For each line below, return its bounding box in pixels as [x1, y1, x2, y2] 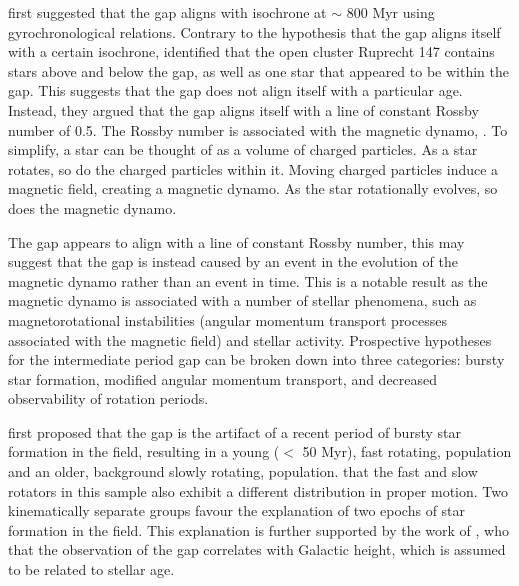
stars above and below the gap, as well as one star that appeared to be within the [8, 60, 509, 81]
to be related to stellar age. [8, 559, 175, 580]
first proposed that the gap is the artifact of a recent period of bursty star [8, 421, 461, 442]
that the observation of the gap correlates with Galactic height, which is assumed [8, 539, 506, 560]
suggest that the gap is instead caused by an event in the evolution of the [8, 251, 458, 272]
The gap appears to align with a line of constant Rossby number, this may [8, 231, 465, 252]
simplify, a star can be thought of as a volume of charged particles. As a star [8, 139, 478, 160]
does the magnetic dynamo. [8, 197, 177, 218]
